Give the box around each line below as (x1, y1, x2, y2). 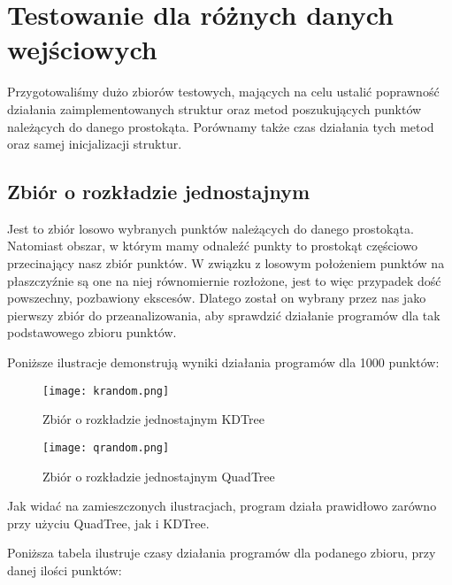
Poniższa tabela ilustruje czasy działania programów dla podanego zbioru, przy (7, 543, 436, 562)
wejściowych (7, 31, 157, 67)
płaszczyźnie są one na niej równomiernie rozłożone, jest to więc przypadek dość (7, 271, 441, 289)
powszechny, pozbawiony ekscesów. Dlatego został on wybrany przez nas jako (7, 289, 426, 307)
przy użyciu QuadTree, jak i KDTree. (7, 513, 210, 532)
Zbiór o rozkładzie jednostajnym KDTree (42, 410, 264, 428)
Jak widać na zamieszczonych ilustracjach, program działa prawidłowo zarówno (7, 496, 437, 515)
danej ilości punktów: (7, 560, 122, 579)
